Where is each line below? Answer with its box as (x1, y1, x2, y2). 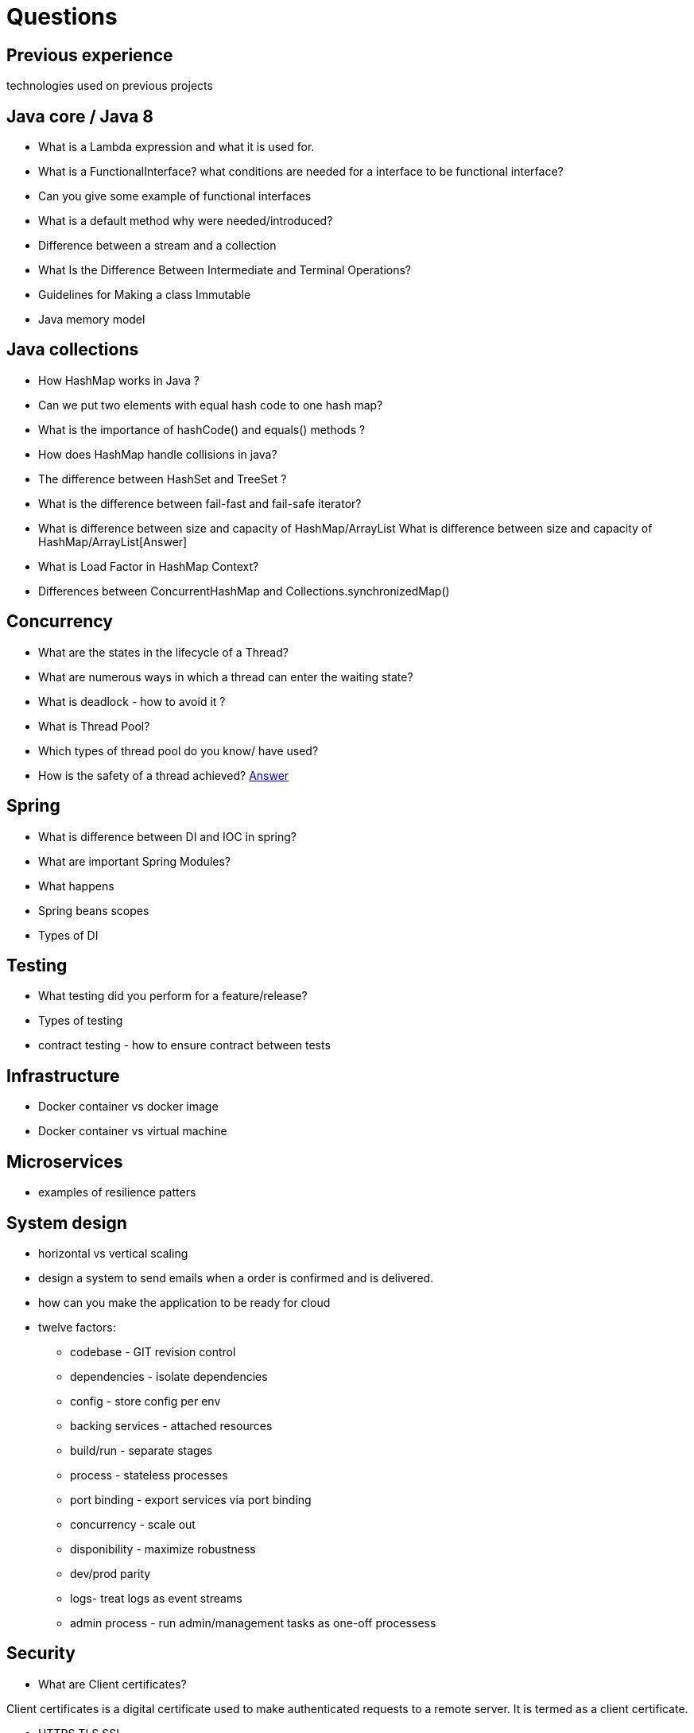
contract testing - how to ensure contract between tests (38, 1038, 331, 1053)
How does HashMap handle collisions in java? (38, 447, 277, 461)
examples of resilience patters (38, 1185, 196, 1200)
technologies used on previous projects (6, 79, 213, 93)
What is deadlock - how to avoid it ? (38, 694, 226, 708)
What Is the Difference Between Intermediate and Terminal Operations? (38, 263, 411, 277)
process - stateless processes (70, 1467, 228, 1482)
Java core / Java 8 (6, 106, 153, 126)
